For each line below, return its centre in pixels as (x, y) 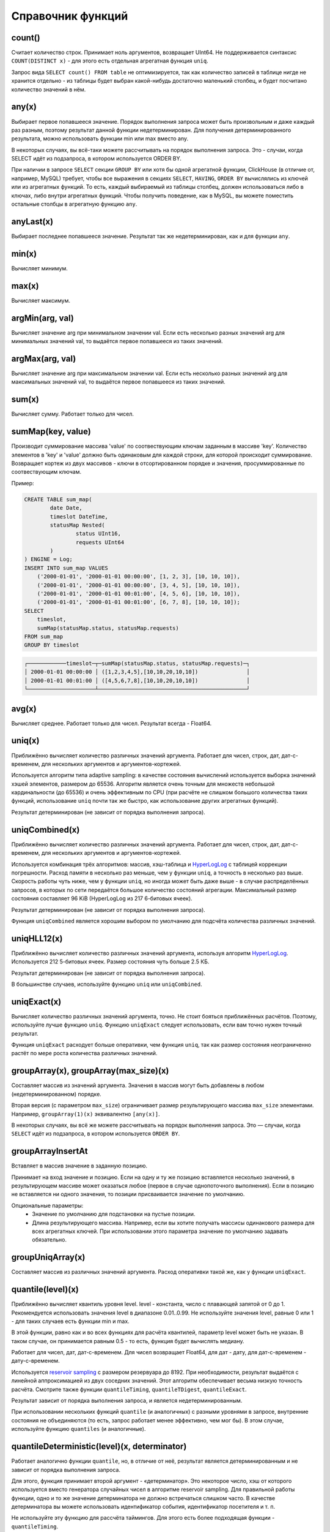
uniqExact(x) (36, 1002)
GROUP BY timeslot (52, 645)
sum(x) (25, 399)
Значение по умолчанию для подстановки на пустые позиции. (114, 1214)
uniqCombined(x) (46, 829)
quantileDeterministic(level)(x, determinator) (99, 1447)
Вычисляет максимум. (41, 300)
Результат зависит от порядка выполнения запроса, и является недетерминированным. (127, 1401)
